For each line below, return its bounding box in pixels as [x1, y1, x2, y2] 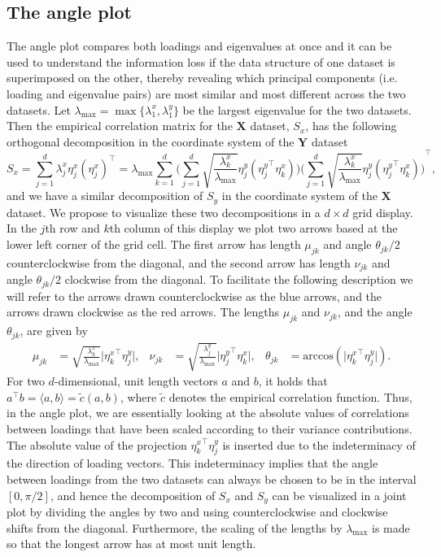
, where [120, 388, 157, 405]
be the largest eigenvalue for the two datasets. [182, 101, 412, 118]
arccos [303, 350, 334, 363]
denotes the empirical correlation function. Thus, [168, 388, 413, 405]
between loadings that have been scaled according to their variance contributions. [7, 420, 413, 437]
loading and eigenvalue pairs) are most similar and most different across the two [7, 85, 406, 102]
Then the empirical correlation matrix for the [7, 117, 233, 134]
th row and [45, 220, 100, 237]
